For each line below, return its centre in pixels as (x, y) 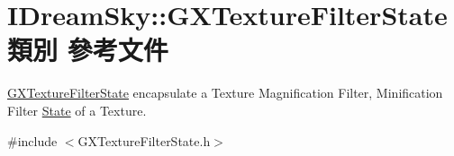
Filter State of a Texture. (77, 110)
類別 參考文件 (88, 50)
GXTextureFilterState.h (144, 140)
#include (32, 140)
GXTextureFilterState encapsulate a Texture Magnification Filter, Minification (225, 93)
